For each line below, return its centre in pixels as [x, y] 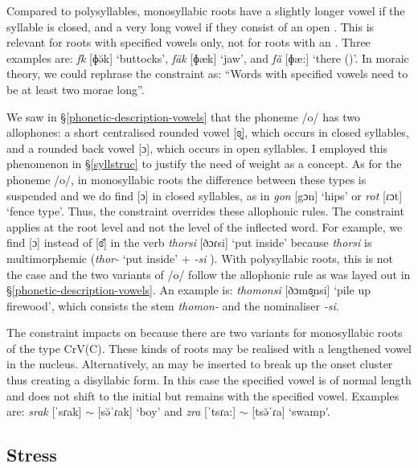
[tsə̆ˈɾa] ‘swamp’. [291, 411]
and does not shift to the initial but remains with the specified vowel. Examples [203, 395]
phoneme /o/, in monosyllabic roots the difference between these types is [186, 179]
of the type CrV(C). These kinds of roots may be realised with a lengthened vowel [209, 348]
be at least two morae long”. [76, 89]
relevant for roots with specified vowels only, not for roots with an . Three [189, 42]
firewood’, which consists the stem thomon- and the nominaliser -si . [173, 305]
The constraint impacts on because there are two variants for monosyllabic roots [205, 333]
